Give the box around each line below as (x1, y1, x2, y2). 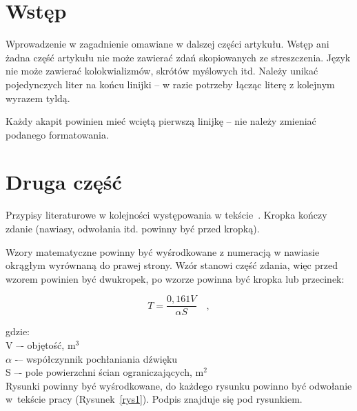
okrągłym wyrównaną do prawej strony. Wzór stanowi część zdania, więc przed (6, 258, 338, 272)
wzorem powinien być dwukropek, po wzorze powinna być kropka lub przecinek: (6, 271, 345, 285)
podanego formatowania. (6, 127, 109, 141)
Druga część (6, 168, 122, 196)
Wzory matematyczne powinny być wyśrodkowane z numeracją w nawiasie (6, 244, 320, 259)
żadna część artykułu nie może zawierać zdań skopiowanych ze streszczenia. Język (6, 50, 351, 64)
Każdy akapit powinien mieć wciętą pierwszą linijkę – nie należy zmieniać (6, 114, 316, 128)
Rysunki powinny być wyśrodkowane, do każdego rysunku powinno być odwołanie (6, 378, 352, 392)
